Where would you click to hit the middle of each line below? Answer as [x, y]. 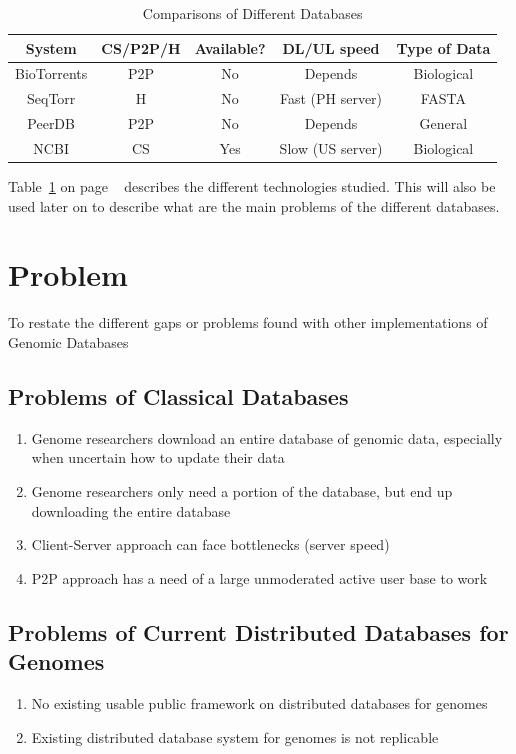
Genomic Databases [68, 341]
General [443, 123]
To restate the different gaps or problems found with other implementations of [248, 322]
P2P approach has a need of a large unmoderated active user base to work [259, 577]
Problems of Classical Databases [178, 395]
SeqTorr [51, 98]
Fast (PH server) [331, 98]
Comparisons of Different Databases [252, 13]
